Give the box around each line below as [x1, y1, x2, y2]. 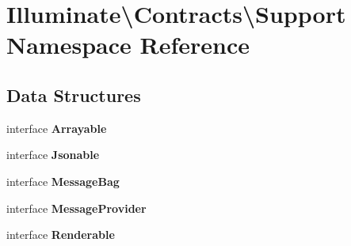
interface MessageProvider [6, 199, 147, 216]
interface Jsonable [6, 146, 100, 163]
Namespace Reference [6, 28, 250, 61]
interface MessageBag [6, 172, 120, 189]
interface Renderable [6, 226, 115, 243]
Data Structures [6, 82, 141, 107]
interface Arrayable [6, 119, 107, 136]
